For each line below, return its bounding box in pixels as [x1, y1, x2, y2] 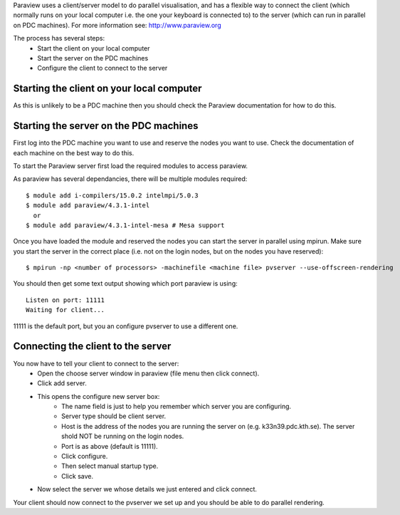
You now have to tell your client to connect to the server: [13, 359, 179, 368]
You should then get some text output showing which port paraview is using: [13, 279, 238, 288]
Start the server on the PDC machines [37, 53, 149, 62]
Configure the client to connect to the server [37, 64, 168, 73]
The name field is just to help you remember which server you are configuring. [61, 402, 292, 411]
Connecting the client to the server [13, 340, 172, 353]
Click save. [61, 472, 94, 480]
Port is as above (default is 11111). [61, 442, 158, 450]
